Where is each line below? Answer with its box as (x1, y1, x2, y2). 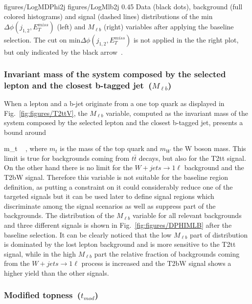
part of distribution (189, 229, 248, 239)
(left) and (57, 22, 86, 32)
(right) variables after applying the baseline (104, 22, 234, 32)
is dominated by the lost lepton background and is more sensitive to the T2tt (4, 239, 236, 249)
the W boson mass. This (173, 143, 246, 153)
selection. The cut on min (4, 35, 81, 45)
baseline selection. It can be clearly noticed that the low (4, 229, 172, 239)
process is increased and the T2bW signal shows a (81, 258, 231, 268)
